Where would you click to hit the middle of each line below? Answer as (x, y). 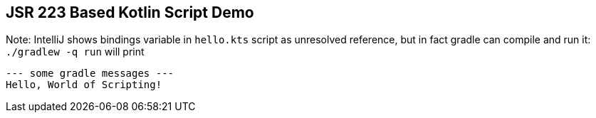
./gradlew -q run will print (75, 52)
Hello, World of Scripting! (84, 85)
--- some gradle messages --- (90, 74)
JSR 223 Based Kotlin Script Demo (130, 12)
